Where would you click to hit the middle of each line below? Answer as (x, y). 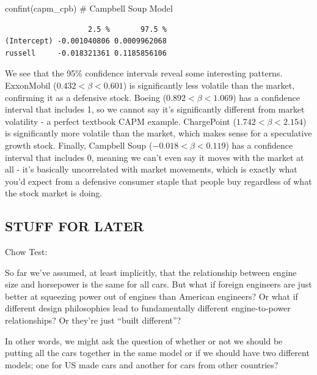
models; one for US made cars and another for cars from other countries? (142, 364)
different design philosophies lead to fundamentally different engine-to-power (148, 308)
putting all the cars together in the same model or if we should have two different (157, 353)
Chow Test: (26, 252)
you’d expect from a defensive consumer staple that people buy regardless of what (158, 181)
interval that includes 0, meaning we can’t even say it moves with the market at (155, 157)
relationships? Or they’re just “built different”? (93, 320)
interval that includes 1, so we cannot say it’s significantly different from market (155, 109)
